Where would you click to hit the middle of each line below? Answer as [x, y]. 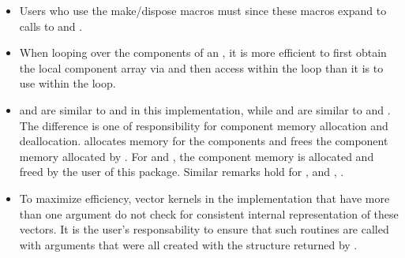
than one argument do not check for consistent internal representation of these [209, 213]
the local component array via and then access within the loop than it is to [201, 67]
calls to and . [51, 26]
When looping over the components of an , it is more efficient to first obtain [203, 52]
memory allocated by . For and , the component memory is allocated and [197, 156]
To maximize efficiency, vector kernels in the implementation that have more [204, 198]
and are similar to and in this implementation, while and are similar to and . [205, 109]
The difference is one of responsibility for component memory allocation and [204, 125]
